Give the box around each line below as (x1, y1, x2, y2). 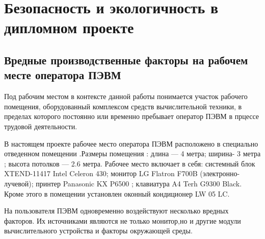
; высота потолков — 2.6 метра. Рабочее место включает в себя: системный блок (4, 158, 255, 169)
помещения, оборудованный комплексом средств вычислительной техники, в (4, 101, 242, 111)
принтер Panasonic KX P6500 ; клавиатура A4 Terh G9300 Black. (36, 178, 242, 188)
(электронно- (200, 168, 240, 179)
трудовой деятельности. (4, 121, 77, 131)
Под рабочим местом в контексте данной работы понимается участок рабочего (4, 91, 248, 102)
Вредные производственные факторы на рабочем (4, 52, 248, 67)
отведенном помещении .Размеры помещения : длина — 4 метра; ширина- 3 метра (4, 148, 261, 159)
